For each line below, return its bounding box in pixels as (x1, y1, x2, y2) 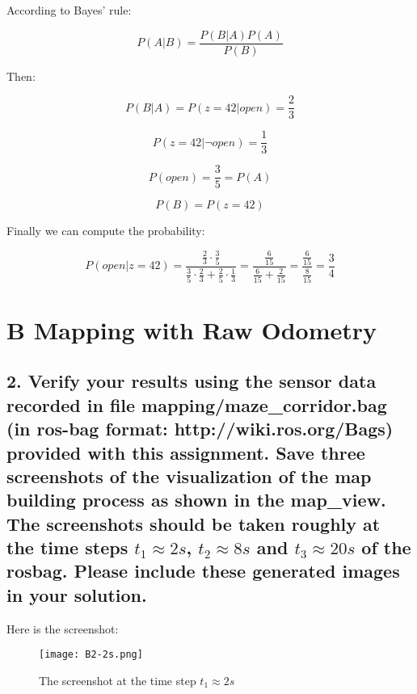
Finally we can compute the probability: (6, 222, 205, 239)
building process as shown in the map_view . (6, 487, 386, 512)
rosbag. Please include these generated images (6, 558, 400, 583)
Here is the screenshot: (6, 620, 119, 637)
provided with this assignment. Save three (6, 440, 365, 465)
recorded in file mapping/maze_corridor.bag (6, 392, 387, 417)
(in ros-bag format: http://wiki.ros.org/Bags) (6, 416, 394, 441)
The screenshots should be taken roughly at (6, 511, 381, 536)
